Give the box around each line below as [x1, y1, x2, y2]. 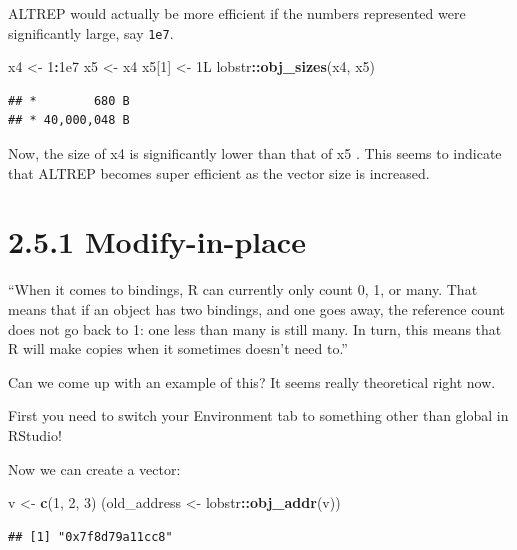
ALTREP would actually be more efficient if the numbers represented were [8, 3, 466, 23]
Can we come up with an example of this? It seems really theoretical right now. [8, 371, 496, 392]
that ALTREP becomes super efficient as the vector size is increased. [8, 162, 430, 183]
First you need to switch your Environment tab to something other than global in [8, 405, 509, 426]
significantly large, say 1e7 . [8, 22, 174, 43]
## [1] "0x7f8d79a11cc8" [8, 529, 173, 544]
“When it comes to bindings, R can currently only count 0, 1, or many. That [8, 279, 478, 300]
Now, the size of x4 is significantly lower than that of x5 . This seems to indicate [8, 143, 502, 164]
